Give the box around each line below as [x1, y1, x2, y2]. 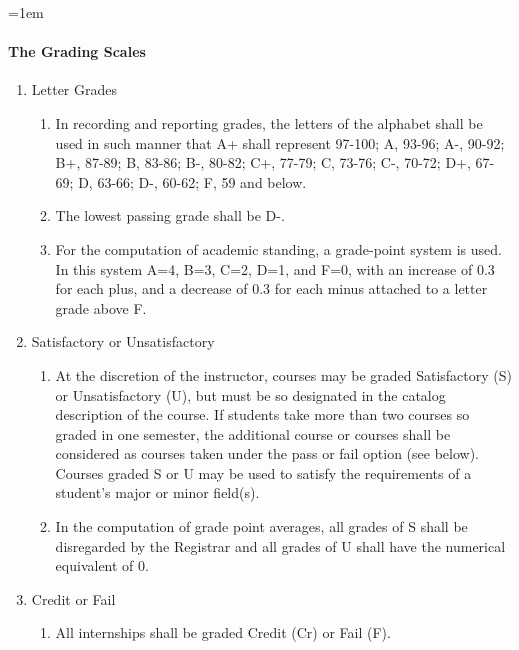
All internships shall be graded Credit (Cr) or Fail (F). [55, 622, 391, 643]
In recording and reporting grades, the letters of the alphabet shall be [55, 112, 483, 133]
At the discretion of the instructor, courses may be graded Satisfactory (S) [55, 364, 512, 385]
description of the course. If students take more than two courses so [55, 404, 470, 425]
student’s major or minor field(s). [55, 482, 260, 503]
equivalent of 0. [55, 555, 149, 576]
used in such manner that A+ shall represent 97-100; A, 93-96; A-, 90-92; [55, 132, 505, 153]
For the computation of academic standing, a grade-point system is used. [55, 238, 502, 259]
